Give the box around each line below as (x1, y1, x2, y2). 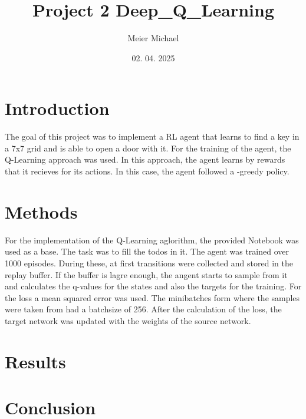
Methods (5, 199, 78, 223)
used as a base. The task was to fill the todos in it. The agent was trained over (5, 245, 289, 258)
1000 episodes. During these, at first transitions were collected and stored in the (5, 256, 293, 269)
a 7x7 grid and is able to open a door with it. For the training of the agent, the (5, 141, 291, 154)
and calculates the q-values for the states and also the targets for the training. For (5, 280, 302, 292)
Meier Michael (127, 32, 179, 44)
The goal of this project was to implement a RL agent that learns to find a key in (5, 130, 300, 143)
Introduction (5, 96, 110, 120)
